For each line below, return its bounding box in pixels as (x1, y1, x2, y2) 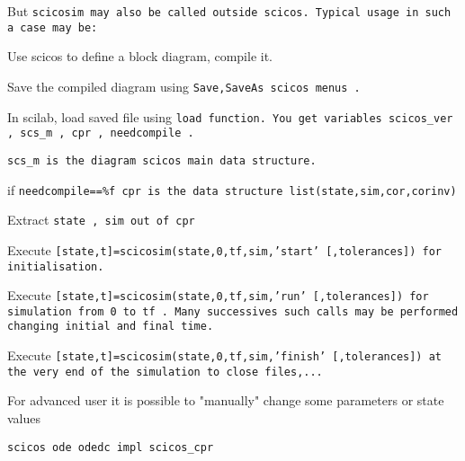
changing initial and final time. (7, 320, 214, 333)
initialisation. (7, 260, 104, 273)
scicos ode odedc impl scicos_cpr (7, 440, 214, 454)
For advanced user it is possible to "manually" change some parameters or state (7, 391, 444, 410)
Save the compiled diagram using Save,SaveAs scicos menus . (7, 76, 361, 95)
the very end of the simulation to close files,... (7, 365, 323, 378)
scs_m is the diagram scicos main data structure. (7, 154, 317, 167)
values (7, 409, 41, 428)
